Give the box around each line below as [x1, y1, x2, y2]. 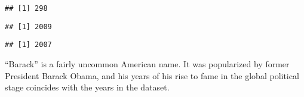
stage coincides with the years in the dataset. [5, 81, 170, 93]
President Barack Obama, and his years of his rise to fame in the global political [5, 69, 299, 82]
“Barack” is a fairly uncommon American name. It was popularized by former [5, 57, 290, 70]
